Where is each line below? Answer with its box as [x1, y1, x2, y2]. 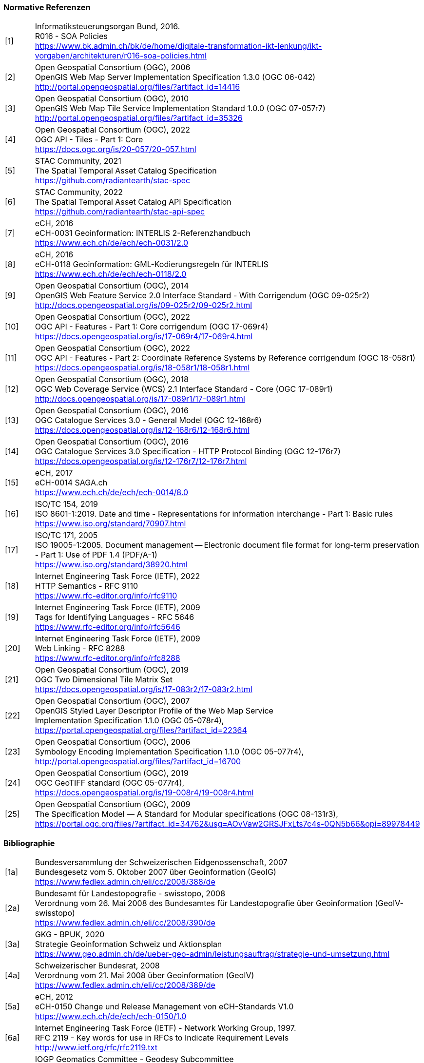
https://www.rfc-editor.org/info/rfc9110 [35, 591, 177, 601]
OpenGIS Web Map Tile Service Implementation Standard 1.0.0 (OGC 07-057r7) [35, 103, 326, 114]
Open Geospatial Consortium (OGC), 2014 [35, 281, 189, 291]
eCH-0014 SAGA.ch [35, 478, 108, 488]
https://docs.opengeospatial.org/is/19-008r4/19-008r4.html [35, 788, 254, 798]
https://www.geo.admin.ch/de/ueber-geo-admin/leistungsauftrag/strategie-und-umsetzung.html [35, 949, 390, 959]
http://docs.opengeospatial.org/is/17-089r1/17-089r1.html [35, 394, 245, 404]
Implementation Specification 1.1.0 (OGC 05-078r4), [35, 715, 224, 726]
